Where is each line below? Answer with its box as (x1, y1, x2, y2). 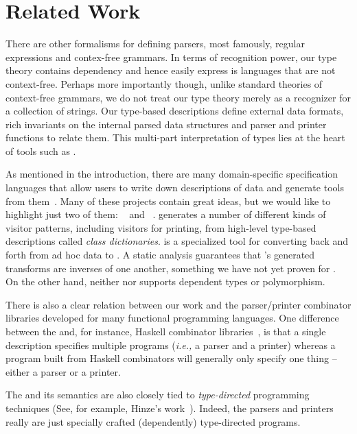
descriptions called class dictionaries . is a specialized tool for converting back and (5, 234, 349, 248)
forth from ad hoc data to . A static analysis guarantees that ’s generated (5, 248, 315, 262)
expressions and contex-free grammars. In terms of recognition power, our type (5, 49, 337, 64)
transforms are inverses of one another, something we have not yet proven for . (5, 261, 336, 275)
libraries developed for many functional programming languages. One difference (5, 311, 339, 325)
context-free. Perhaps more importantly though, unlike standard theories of (5, 76, 323, 91)
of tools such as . (5, 143, 76, 158)
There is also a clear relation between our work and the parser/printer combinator (5, 297, 352, 311)
